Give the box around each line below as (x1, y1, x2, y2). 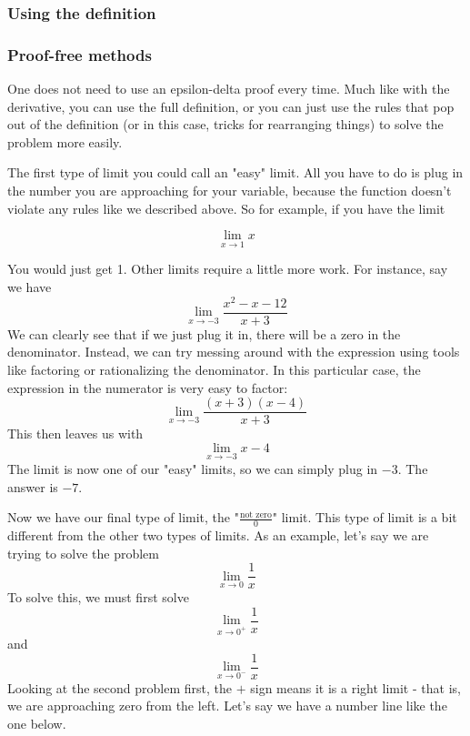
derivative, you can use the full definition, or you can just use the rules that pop (7, 96, 455, 116)
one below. (7, 713, 66, 732)
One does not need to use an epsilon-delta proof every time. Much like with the (7, 79, 450, 98)
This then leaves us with (7, 424, 144, 443)
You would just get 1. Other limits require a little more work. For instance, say (7, 259, 448, 278)
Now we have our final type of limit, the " (7, 508, 239, 527)
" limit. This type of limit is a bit (272, 508, 457, 527)
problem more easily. (7, 132, 123, 151)
